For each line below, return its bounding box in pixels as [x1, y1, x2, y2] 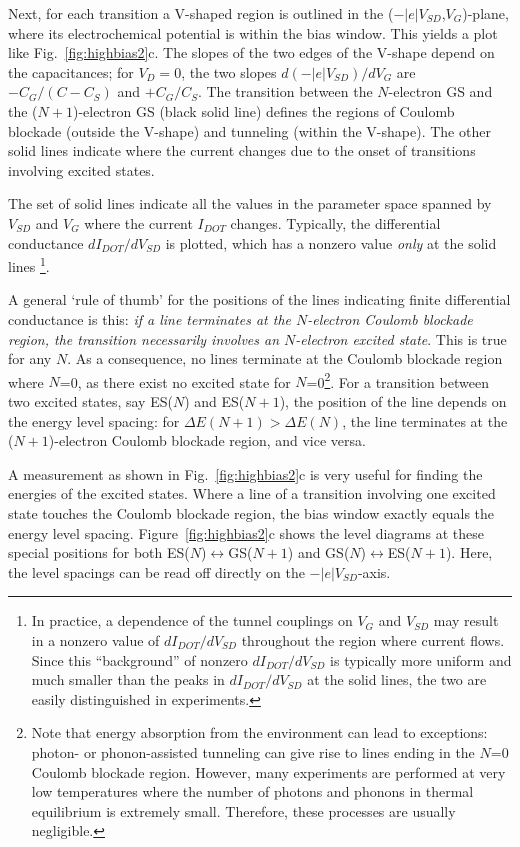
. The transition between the [197, 81, 373, 102]
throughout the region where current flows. [241, 629, 505, 650]
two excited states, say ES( [8, 391, 173, 411]
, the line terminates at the [342, 410, 508, 431]
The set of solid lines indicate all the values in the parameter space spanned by [8, 193, 492, 214]
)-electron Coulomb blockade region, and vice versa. [48, 430, 366, 451]
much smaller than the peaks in [31, 669, 225, 690]
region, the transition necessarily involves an [8, 328, 280, 349]
